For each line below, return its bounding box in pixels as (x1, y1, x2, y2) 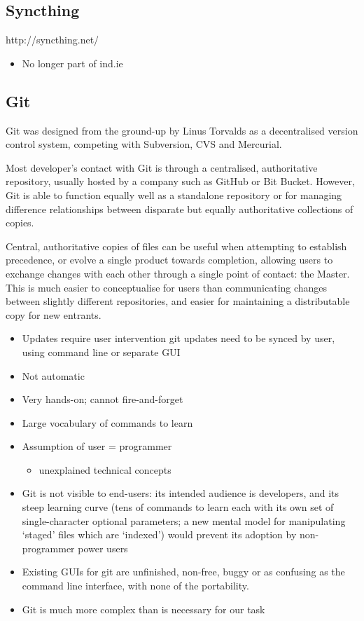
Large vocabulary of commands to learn (22, 415, 193, 430)
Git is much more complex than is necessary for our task (22, 601, 265, 616)
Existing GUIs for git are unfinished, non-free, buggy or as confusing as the (22, 564, 345, 579)
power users (78, 540, 128, 555)
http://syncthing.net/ (6, 32, 99, 47)
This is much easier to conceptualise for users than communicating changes (6, 280, 328, 294)
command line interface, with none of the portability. (22, 578, 249, 593)
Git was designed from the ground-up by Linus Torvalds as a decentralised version (6, 123, 358, 137)
